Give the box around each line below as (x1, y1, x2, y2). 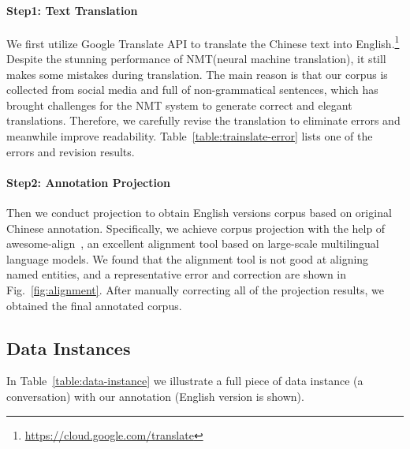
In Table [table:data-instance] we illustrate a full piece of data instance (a (6, 372, 363, 389)
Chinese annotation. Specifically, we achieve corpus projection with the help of (6, 219, 386, 236)
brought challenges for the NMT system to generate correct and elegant (6, 96, 352, 113)
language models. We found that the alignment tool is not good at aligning (6, 250, 369, 267)
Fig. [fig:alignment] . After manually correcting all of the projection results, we (6, 281, 384, 297)
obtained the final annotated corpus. (6, 297, 182, 313)
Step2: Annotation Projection (6, 174, 170, 190)
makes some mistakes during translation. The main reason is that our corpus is (6, 65, 388, 82)
